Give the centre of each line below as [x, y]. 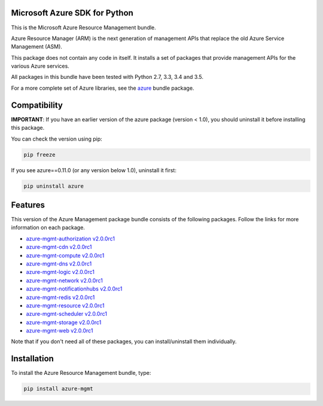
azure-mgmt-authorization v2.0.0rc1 [71, 239]
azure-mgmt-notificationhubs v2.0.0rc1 [74, 289]
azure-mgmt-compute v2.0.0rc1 [65, 255]
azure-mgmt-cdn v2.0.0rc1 [59, 247]
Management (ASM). [37, 47]
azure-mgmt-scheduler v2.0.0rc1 [67, 314]
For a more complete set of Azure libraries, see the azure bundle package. [103, 88]
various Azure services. [40, 66]
